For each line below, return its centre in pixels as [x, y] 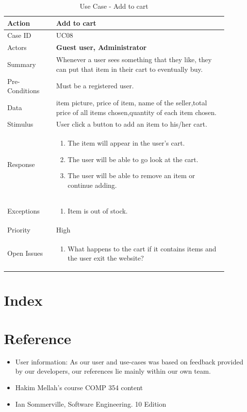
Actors [17, 47]
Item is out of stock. [98, 210]
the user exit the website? [106, 258]
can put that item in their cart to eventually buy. [129, 69]
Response [21, 164]
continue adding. [92, 185]
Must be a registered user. [95, 86]
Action [19, 23]
